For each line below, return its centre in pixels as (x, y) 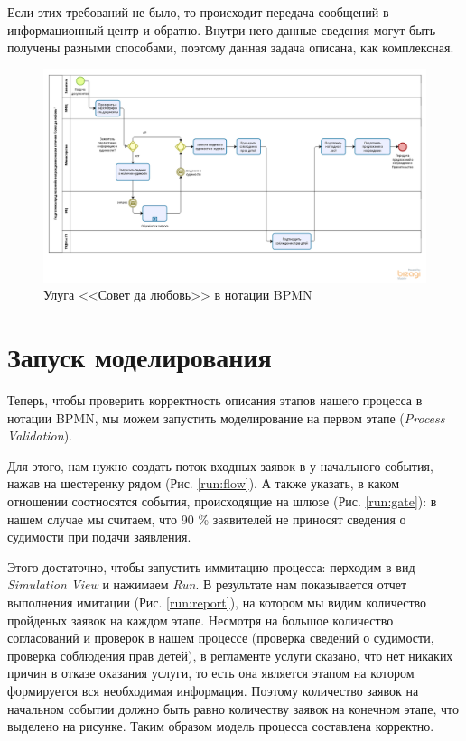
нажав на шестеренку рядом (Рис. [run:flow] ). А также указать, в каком (204, 483)
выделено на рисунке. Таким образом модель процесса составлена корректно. (221, 726)
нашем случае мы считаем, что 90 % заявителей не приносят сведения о (207, 519)
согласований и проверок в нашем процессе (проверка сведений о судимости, (221, 638)
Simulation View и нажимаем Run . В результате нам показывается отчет (207, 584)
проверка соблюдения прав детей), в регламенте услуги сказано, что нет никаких (230, 655)
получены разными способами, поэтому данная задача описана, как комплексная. (231, 47)
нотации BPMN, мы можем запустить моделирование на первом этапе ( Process (226, 417)
